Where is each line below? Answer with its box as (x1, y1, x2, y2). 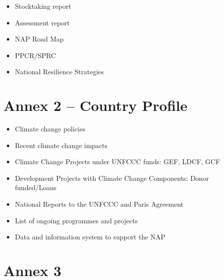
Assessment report (15, 17, 70, 27)
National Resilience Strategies (15, 66, 104, 77)
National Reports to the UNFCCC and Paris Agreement (15, 199, 183, 209)
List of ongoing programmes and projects (15, 215, 138, 225)
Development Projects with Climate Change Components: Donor (15, 172, 209, 183)
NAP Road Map (15, 34, 64, 44)
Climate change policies (15, 124, 85, 134)
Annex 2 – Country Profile (3, 95, 187, 115)
